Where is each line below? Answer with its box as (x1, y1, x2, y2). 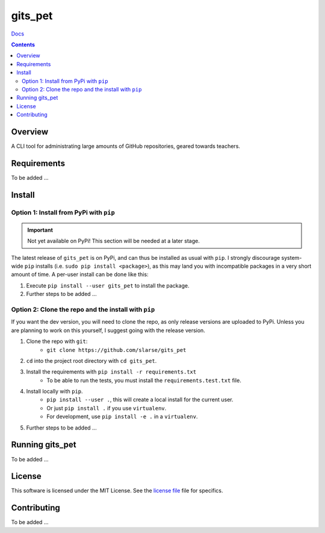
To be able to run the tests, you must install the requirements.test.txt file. (46, 377, 242, 384)
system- (281, 254, 302, 261)
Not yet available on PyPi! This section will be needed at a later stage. (27, 238, 200, 245)
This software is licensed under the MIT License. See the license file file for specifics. (11, 487, 223, 494)
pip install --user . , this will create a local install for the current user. (46, 396, 234, 403)
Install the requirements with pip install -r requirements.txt (26, 368, 197, 375)
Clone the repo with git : (26, 337, 88, 345)
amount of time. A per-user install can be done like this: (11, 271, 149, 278)
